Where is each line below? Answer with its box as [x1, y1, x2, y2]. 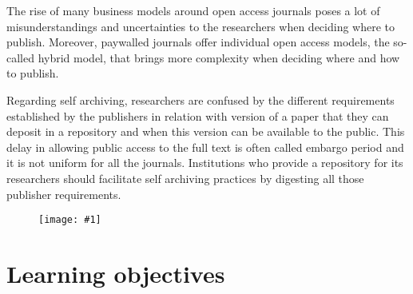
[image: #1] [38, 214, 101, 226]
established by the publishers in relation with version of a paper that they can [6, 107, 389, 124]
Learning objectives [6, 256, 225, 289]
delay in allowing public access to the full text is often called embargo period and [6, 138, 404, 155]
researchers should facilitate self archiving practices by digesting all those [6, 169, 364, 186]
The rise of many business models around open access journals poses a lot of [6, 2, 380, 18]
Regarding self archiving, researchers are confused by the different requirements [6, 91, 395, 108]
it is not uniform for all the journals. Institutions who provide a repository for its [6, 154, 403, 171]
